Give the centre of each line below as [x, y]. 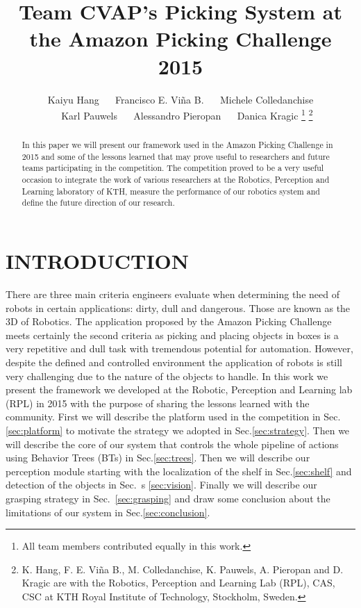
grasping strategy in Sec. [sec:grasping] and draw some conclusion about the [168, 498]
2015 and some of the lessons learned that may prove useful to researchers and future [176, 156]
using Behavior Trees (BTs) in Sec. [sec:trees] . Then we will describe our [158, 458]
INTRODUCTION [98, 261]
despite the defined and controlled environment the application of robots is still [174, 362]
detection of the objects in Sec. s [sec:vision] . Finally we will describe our [161, 485]
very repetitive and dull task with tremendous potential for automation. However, [179, 348]
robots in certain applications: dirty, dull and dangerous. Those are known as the [178, 307]
